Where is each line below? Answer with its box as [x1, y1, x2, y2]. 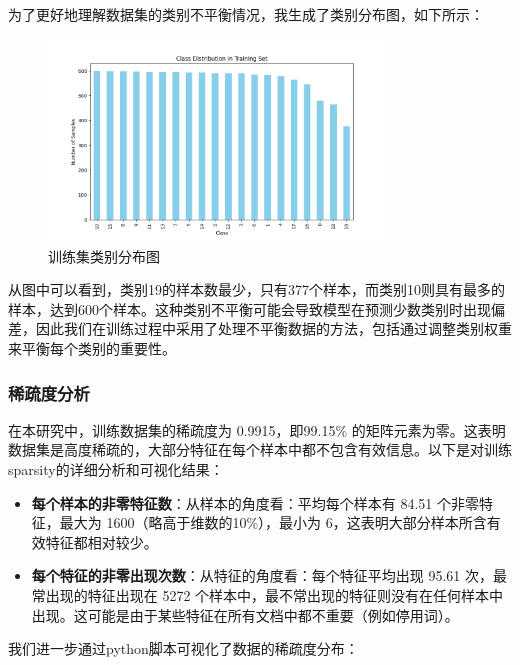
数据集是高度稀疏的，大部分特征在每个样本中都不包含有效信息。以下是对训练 [8, 439, 512, 460]
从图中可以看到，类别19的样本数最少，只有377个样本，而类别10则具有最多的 [8, 279, 505, 300]
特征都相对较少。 [45, 531, 158, 552]
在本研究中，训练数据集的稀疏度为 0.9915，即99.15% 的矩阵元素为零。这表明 [8, 419, 506, 440]
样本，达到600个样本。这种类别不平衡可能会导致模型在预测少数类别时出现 [8, 298, 491, 319]
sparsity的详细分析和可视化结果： [8, 459, 224, 480]
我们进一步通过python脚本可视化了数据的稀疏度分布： [8, 638, 359, 659]
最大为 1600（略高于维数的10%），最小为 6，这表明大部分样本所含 [59, 512, 487, 533]
